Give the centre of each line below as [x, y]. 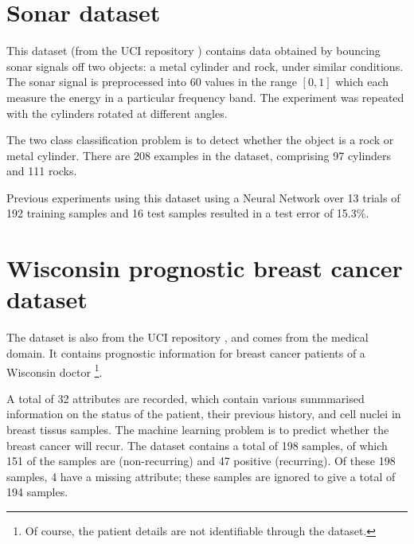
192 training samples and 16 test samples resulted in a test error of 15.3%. [188, 213]
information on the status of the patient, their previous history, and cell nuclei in [204, 414]
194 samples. [37, 492]
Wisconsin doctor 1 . [55, 370]
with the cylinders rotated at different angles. [117, 113]
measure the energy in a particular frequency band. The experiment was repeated [205, 97]
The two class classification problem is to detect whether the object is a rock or [200, 140]
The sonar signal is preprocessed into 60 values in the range [152, 82]
